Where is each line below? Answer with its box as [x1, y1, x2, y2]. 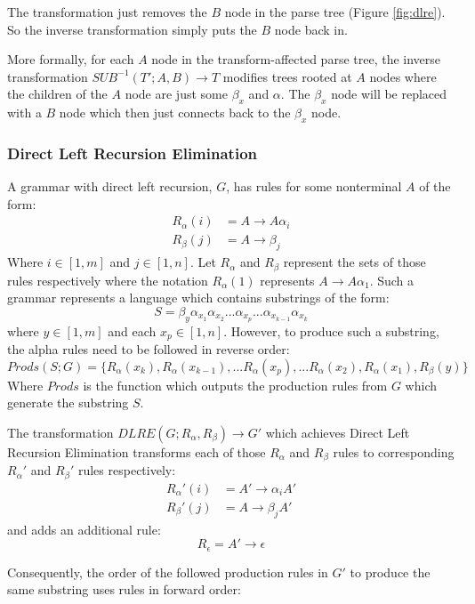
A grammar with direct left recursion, [7, 177, 213, 196]
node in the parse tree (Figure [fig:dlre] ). [224, 3, 446, 20]
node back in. [274, 20, 348, 38]
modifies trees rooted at [222, 67, 352, 85]
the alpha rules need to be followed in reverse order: [7, 340, 290, 358]
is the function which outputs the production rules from [83, 375, 388, 394]
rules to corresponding [333, 442, 455, 461]
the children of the [7, 85, 108, 103]
